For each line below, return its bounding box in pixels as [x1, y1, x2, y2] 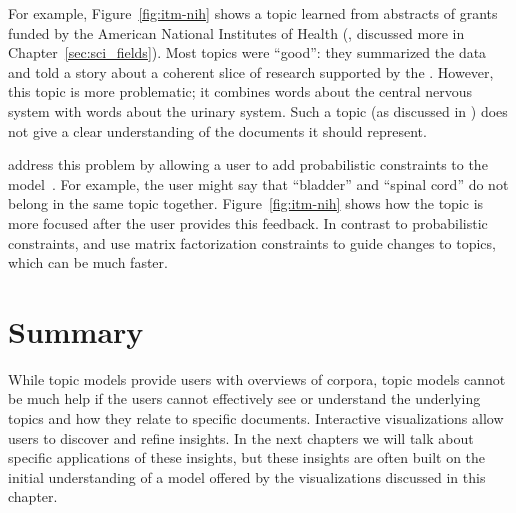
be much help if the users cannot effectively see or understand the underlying [8, 388, 481, 409]
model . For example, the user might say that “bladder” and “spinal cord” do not [8, 173, 509, 194]
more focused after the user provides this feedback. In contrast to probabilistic [8, 212, 488, 233]
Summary [8, 310, 144, 351]
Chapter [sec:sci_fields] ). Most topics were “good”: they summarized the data [8, 42, 487, 63]
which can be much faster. [8, 252, 168, 273]
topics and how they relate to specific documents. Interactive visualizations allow [8, 408, 504, 429]
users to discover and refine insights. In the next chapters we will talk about [8, 427, 474, 448]
